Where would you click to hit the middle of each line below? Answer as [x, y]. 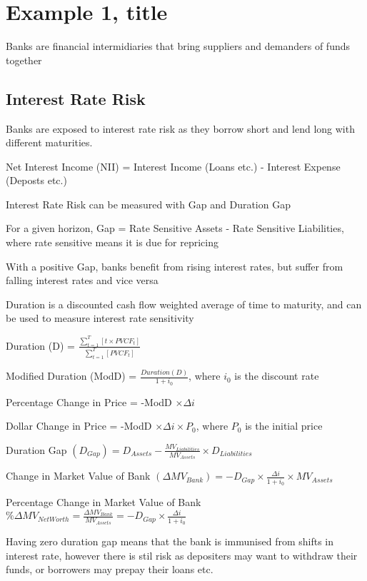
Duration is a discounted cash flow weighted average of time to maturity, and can [184, 304]
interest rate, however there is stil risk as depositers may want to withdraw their [182, 555]
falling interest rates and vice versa [82, 280]
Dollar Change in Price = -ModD [79, 426]
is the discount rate [277, 376]
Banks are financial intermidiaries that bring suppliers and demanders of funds [178, 46]
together [24, 60]
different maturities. [49, 142]
